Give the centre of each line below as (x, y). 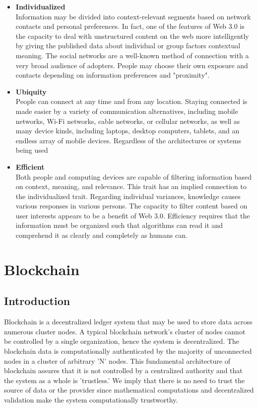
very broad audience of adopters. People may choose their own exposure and (132, 65)
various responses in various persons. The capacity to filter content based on (131, 206)
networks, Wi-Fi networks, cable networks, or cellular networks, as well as (128, 121)
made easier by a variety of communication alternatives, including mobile (127, 111)
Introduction (37, 301)
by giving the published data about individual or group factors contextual (128, 46)
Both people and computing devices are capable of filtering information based (134, 176)
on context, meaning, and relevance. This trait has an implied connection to (131, 186)
